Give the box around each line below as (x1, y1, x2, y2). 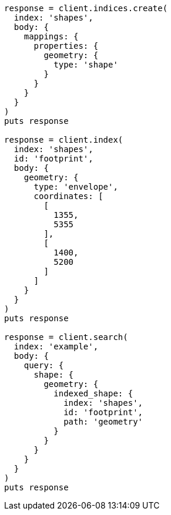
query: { (24, 361, 64, 370)
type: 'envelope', (33, 182, 118, 191)
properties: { (33, 41, 99, 51)
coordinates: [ (33, 191, 103, 201)
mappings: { (24, 32, 79, 41)
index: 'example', (14, 342, 99, 351)
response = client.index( (4, 135, 123, 144)
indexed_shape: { (53, 389, 133, 398)
